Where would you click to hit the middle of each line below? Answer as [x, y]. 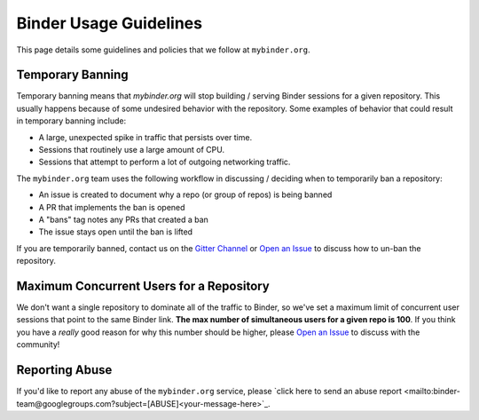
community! [38, 345]
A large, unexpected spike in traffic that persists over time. [145, 137]
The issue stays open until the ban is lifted [116, 232]
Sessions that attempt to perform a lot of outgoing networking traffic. [165, 162]
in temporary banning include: [71, 121]
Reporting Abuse [64, 370]
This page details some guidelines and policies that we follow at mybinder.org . [163, 50]
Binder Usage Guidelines [110, 23]
